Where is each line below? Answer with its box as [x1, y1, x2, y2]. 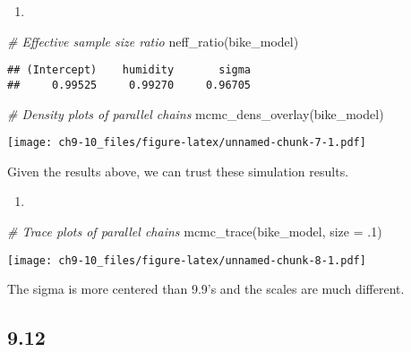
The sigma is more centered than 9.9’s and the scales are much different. [7, 279, 405, 298]
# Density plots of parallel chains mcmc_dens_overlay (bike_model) [7, 104, 384, 123]
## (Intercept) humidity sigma [7, 64, 252, 77]
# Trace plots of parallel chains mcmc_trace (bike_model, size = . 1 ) [7, 221, 382, 240]
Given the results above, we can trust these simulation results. [7, 161, 349, 180]
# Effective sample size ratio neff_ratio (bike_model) [7, 31, 299, 50]
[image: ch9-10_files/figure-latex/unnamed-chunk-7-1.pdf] [7, 136, 366, 150]
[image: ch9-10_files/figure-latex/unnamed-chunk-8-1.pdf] [7, 253, 366, 267]
